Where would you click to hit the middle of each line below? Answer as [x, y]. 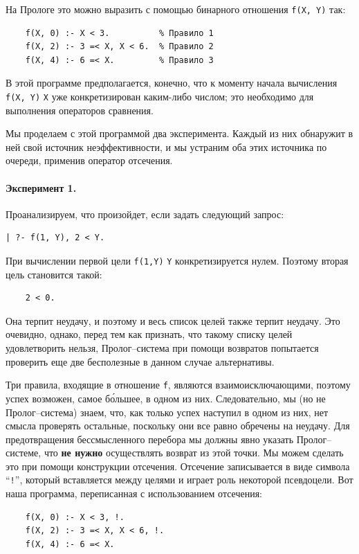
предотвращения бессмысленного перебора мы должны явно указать [150, 439]
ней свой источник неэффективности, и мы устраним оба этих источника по [166, 146]
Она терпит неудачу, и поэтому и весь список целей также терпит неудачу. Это [173, 320]
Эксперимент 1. [41, 187]
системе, [24, 453]
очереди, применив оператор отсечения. [89, 160]
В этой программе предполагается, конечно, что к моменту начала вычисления [172, 83]
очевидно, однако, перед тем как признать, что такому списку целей [149, 334]
